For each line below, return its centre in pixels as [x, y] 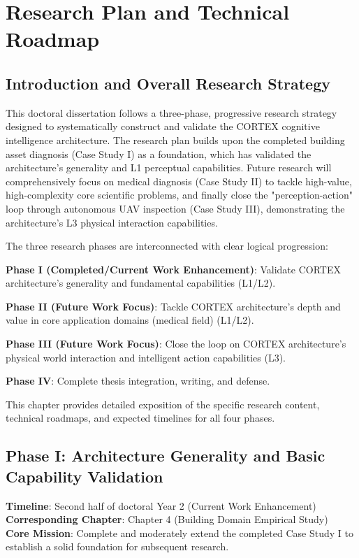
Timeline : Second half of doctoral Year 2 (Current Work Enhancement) [161, 505]
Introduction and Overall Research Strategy [168, 83]
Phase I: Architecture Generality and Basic [166, 456]
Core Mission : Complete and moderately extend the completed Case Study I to [179, 532]
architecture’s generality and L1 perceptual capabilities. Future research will [169, 167]
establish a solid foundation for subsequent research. [117, 546]
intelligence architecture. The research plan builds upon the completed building [175, 139]
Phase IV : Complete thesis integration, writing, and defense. [138, 381]
